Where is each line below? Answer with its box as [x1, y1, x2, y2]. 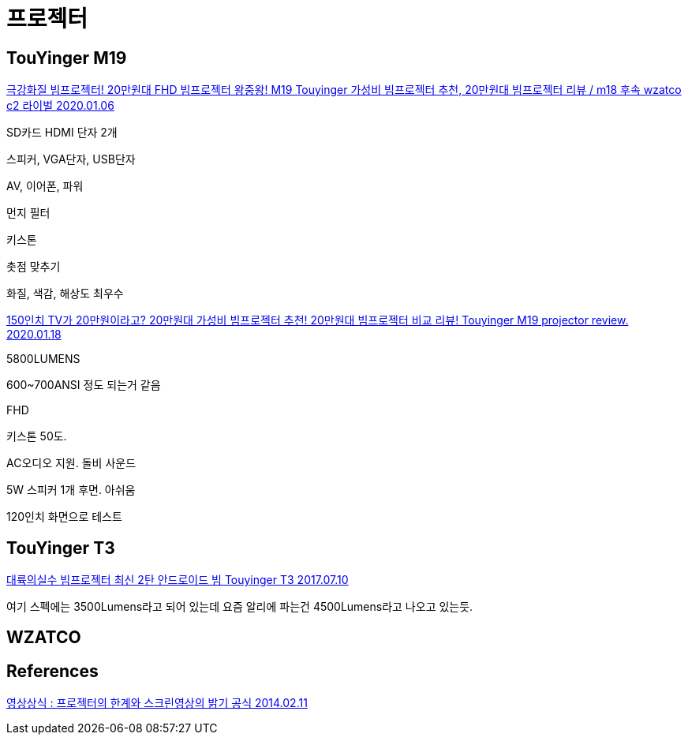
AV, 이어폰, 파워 [6, 179, 84, 193]
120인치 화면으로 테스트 [6, 510, 122, 524]
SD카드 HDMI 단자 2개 [6, 125, 118, 140]
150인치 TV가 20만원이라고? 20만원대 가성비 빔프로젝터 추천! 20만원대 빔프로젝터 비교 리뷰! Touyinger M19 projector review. [6, 313, 629, 327]
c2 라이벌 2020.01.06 [6, 99, 114, 113]
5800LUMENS [6, 352, 80, 366]
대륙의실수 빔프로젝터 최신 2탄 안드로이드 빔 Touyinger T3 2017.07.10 [6, 573, 349, 587]
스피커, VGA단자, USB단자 [6, 152, 136, 167]
